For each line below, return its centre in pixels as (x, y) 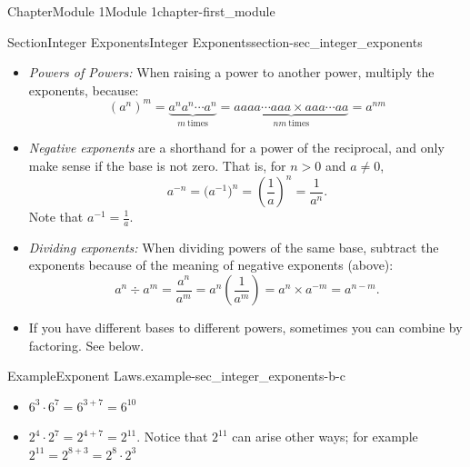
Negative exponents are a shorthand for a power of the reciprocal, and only (236, 148)
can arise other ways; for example (325, 437)
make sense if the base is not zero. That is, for (157, 165)
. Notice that (172, 437)
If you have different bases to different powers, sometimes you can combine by (245, 328)
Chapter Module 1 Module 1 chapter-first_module (141, 11)
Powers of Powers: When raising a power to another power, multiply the (231, 72)
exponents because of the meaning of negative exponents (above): (211, 265)
